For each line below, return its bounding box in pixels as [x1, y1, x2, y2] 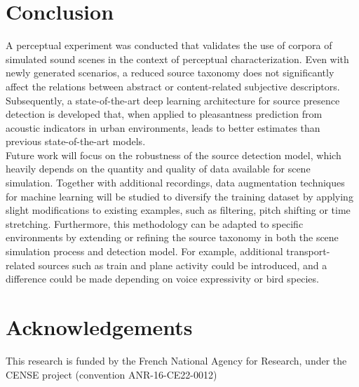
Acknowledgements [6, 313, 193, 341]
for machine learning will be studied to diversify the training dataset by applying [6, 189, 353, 203]
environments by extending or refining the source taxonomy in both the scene [6, 230, 339, 245]
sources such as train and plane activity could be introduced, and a [38, 257, 327, 272]
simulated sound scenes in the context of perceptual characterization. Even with [6, 51, 349, 66]
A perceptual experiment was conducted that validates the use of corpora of [6, 38, 332, 53]
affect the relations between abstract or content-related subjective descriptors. [6, 79, 340, 93]
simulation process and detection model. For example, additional [6, 244, 283, 259]
